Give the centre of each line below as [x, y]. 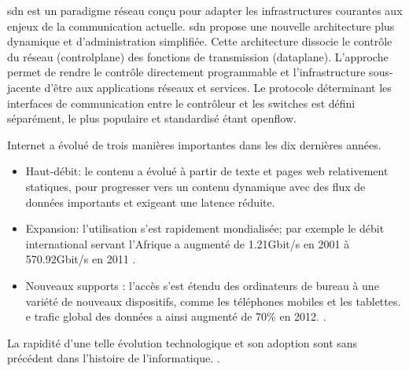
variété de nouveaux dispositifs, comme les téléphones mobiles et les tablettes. [213, 301]
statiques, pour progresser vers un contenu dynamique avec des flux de [195, 186]
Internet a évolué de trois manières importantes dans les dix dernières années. [194, 144]
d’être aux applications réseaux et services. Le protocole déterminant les [218, 87]
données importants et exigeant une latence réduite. [150, 202]
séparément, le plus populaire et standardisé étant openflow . [152, 118]
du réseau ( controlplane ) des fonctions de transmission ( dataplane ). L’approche [198, 56]
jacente [24, 87]
